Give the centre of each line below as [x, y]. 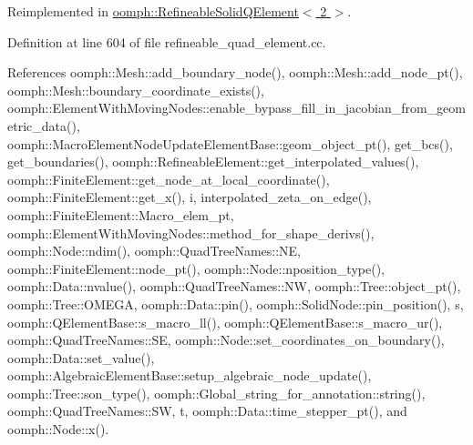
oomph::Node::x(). [58, 429]
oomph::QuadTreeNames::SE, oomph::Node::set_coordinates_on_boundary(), [226, 340]
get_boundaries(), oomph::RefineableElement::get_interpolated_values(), [213, 162]
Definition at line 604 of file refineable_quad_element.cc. [167, 41]
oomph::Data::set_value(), [81, 357]
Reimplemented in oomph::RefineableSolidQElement [153, 11]
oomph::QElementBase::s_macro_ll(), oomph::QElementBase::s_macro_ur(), [225, 322]
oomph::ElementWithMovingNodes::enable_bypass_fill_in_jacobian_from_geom [236, 108]
